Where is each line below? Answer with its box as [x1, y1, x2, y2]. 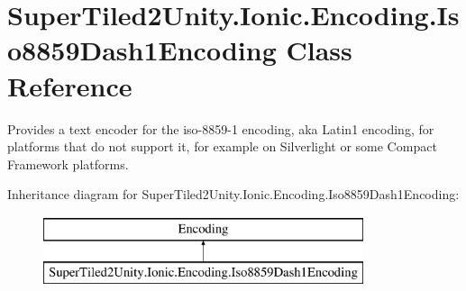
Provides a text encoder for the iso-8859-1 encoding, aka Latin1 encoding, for [7, 119, 434, 138]
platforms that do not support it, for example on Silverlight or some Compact [7, 137, 437, 156]
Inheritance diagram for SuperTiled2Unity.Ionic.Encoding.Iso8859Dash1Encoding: [7, 185, 460, 204]
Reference [7, 67, 132, 104]
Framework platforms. [7, 154, 129, 173]
